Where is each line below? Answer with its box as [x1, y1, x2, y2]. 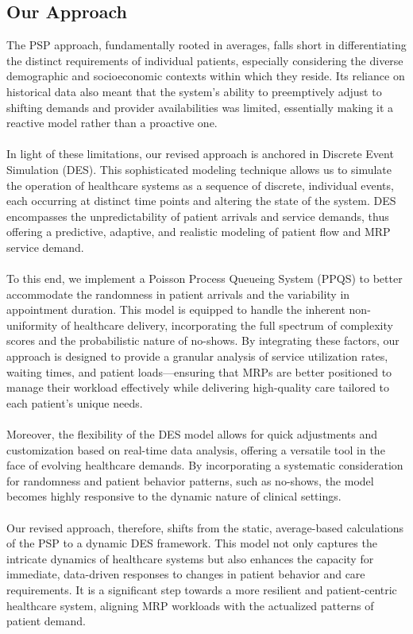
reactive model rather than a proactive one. [6, 114, 218, 131]
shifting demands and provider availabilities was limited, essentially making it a [6, 99, 394, 115]
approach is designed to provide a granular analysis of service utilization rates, [6, 348, 388, 365]
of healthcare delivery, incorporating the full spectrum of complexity [60, 316, 393, 333]
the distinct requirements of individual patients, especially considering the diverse [6, 52, 403, 68]
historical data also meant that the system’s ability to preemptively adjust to [6, 83, 382, 99]
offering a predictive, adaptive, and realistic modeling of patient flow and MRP [6, 223, 391, 240]
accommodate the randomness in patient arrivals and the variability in [6, 285, 350, 302]
